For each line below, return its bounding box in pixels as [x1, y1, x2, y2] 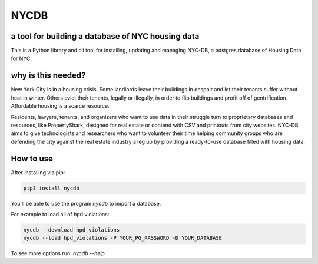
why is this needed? [11, 71, 86, 81]
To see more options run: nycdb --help [11, 250, 105, 257]
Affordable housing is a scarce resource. [11, 103, 110, 110]
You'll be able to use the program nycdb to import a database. [11, 200, 161, 207]
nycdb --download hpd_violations [23, 226, 120, 233]
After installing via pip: [11, 169, 65, 176]
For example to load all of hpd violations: [11, 210, 110, 217]
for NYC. [11, 55, 32, 62]
